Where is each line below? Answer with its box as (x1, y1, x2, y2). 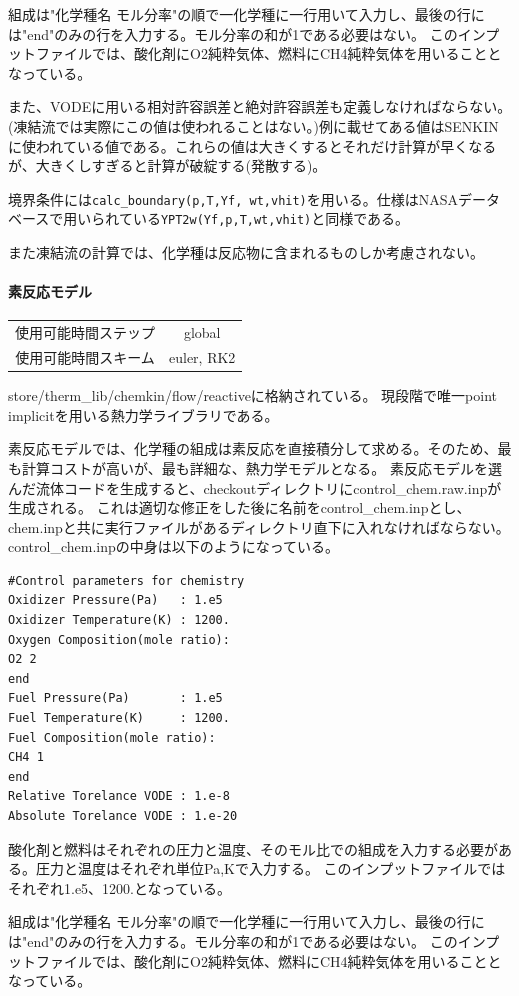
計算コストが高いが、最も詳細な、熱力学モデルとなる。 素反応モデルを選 (21, 457, 502, 478)
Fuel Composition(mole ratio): (8, 730, 216, 745)
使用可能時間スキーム (15, 347, 155, 368)
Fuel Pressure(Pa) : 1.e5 (8, 691, 223, 706)
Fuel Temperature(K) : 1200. (8, 711, 230, 726)
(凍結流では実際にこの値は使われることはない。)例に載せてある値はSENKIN (8, 115, 499, 136)
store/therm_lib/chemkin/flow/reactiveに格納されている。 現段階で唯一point (8, 385, 498, 406)
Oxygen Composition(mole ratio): (8, 632, 230, 647)
